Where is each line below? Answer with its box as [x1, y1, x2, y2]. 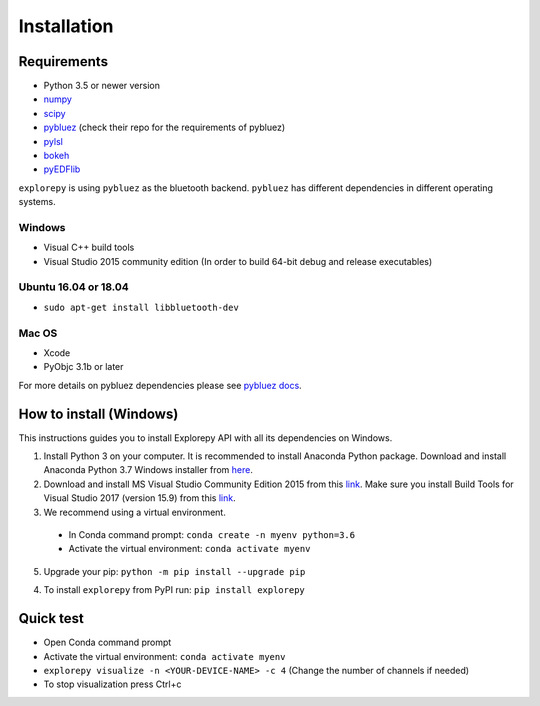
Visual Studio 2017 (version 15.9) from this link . [43, 492, 236, 504]
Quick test [18, 610, 85, 627]
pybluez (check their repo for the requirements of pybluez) [43, 121, 286, 134]
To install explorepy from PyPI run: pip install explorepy [43, 584, 305, 596]
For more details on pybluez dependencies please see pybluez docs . [18, 379, 302, 391]
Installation [18, 15, 114, 37]
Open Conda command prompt [43, 636, 172, 649]
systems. [18, 196, 56, 208]
